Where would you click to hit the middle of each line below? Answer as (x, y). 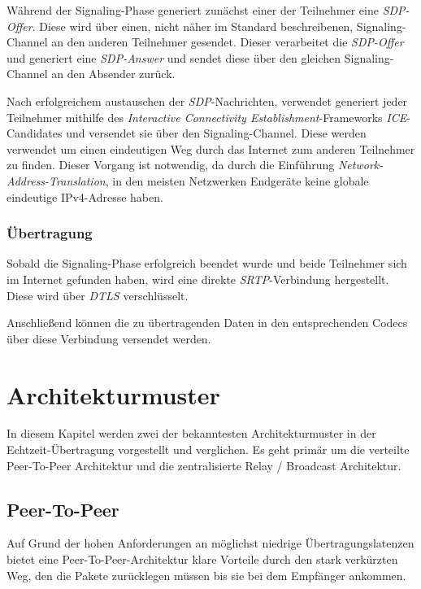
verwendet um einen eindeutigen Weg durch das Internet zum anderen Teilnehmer (211, 148)
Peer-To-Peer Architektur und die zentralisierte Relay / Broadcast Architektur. (204, 465)
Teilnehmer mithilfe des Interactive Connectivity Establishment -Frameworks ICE (207, 117)
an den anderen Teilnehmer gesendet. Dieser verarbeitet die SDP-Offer (228, 42)
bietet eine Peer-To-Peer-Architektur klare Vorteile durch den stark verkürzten (202, 559)
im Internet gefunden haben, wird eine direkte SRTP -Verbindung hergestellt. (198, 279)
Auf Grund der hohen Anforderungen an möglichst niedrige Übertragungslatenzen (210, 543)
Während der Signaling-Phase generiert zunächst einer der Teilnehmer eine (193, 10)
